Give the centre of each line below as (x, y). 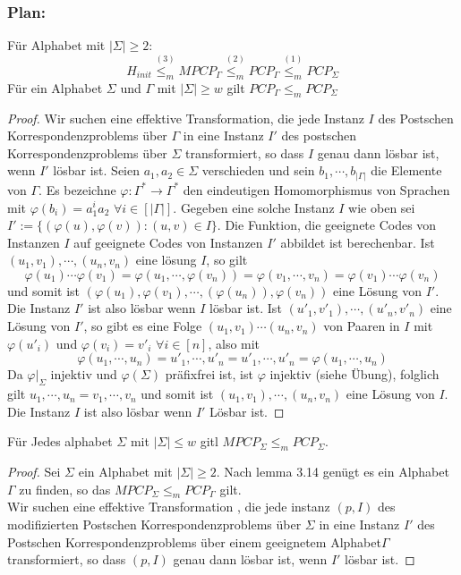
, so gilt (227, 260)
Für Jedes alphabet (60, 441)
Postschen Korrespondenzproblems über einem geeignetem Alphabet (194, 541)
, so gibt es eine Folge (143, 326)
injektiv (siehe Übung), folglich (354, 374)
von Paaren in (362, 326)
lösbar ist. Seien (97, 170)
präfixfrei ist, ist (209, 374)
